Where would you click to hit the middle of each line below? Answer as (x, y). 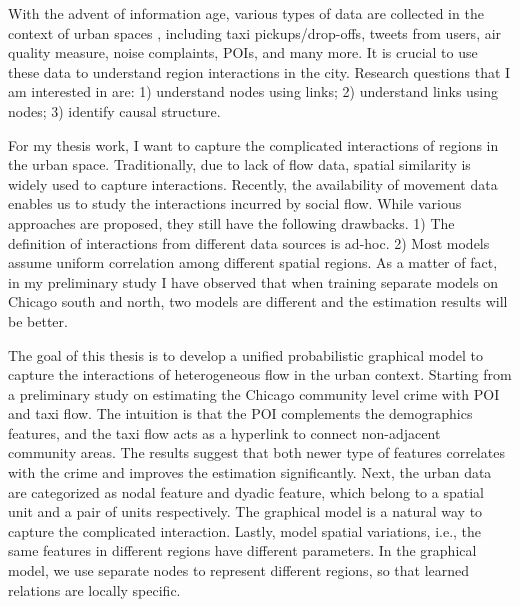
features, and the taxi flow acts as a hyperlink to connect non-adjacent (224, 432)
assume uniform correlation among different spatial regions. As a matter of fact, (253, 262)
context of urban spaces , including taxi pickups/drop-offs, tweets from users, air (255, 32)
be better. (38, 320)
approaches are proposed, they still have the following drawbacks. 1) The (231, 222)
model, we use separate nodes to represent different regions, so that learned (239, 570)
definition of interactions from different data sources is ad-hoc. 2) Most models (249, 242)
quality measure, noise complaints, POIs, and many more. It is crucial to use (243, 52)
